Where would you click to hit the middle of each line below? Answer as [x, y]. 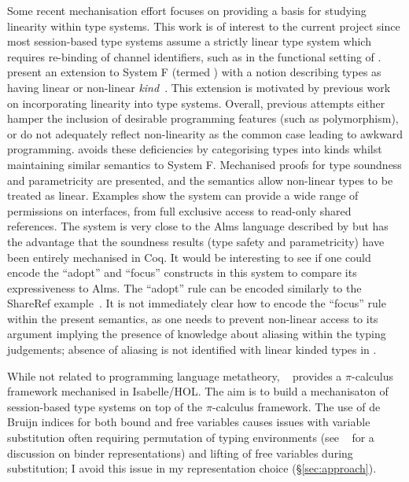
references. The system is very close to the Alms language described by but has [198, 226]
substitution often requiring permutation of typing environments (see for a [191, 438]
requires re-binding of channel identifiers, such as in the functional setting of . [194, 56]
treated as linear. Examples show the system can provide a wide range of [183, 195]
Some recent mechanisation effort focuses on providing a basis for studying [187, 10]
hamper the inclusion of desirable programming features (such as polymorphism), [203, 118]
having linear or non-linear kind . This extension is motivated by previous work [199, 87]
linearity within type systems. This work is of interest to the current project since [204, 26]
